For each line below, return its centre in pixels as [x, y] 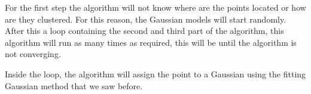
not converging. [33, 54]
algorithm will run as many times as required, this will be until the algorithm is [151, 42]
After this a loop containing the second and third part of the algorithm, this [144, 31]
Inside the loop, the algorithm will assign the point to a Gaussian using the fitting [155, 73]
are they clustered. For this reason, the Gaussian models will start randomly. [146, 19]
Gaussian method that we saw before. [74, 85]
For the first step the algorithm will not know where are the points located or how [155, 7]
